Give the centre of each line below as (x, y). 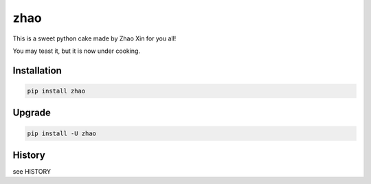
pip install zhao (56, 91)
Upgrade (32, 113)
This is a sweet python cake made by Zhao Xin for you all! (94, 38)
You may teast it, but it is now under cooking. (77, 51)
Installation (37, 70)
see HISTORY (32, 172)
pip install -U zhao (61, 133)
